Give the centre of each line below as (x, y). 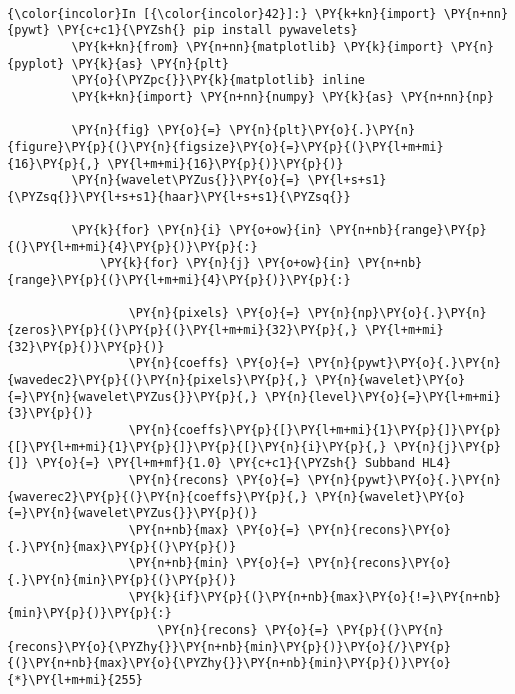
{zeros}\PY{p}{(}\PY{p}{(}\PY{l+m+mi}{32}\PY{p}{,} (182, 330)
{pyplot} (36, 63)
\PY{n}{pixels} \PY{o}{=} (214, 313)
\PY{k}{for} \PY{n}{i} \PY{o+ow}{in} (196, 230)
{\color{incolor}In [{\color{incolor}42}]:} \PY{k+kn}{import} (222, 13)
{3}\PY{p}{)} (50, 413)
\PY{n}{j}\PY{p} (447, 446)
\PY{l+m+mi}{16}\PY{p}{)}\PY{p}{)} (225, 163)
